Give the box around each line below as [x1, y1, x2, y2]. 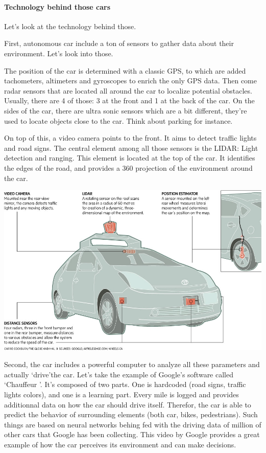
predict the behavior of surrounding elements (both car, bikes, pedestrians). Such [4, 409, 258, 420]
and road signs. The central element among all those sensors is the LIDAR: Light [4, 142, 258, 153]
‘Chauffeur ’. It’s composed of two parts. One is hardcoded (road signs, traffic [4, 379, 246, 390]
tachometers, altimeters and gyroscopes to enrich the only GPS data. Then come [4, 75, 257, 86]
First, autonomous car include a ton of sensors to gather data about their [4, 38, 234, 49]
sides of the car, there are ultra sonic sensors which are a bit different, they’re [4, 105, 247, 116]
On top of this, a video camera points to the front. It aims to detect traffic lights [4, 132, 257, 143]
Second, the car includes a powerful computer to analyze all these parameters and [4, 359, 260, 370]
